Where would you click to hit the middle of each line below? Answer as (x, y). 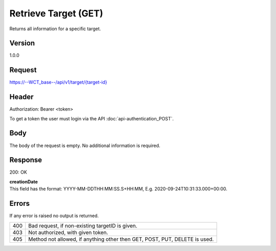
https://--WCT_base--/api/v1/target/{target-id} (58, 82)
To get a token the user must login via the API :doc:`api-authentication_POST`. (91, 118)
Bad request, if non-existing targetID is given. (83, 225)
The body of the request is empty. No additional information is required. (85, 145)
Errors (20, 204)
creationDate (24, 181)
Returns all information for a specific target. (55, 29)
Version (22, 43)
